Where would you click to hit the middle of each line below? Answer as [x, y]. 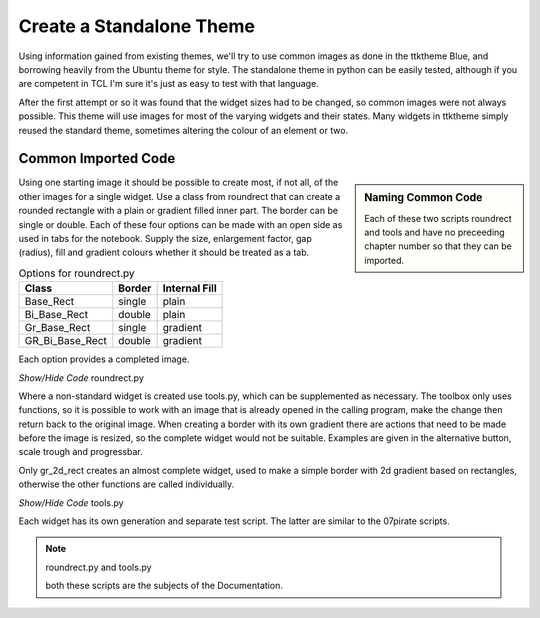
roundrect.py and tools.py [98, 567]
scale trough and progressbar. [81, 452]
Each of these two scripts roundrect [438, 218]
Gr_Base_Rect [57, 328]
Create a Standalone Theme [136, 26]
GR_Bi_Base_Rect [65, 341]
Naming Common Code [423, 198]
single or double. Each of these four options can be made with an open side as [180, 224]
